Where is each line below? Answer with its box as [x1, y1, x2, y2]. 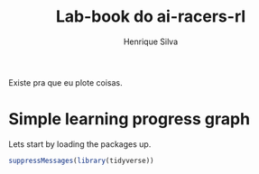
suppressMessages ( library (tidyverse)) [8, 156, 154, 165]
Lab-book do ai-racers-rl [55, 6, 246, 27]
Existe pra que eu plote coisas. [8, 77, 123, 87]
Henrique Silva [123, 36, 179, 47]
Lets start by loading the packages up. [8, 138, 152, 150]
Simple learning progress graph [8, 109, 250, 130]
